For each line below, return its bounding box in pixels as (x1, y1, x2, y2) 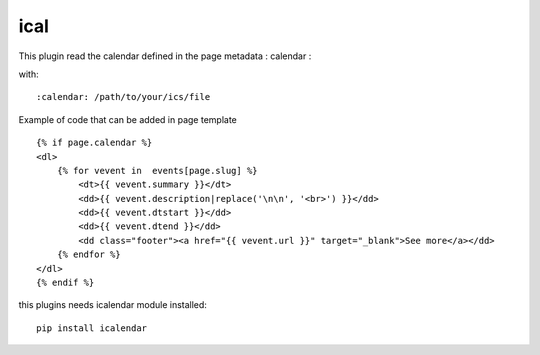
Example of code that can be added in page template (18, 113, 237, 125)
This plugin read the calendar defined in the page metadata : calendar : (18, 50, 312, 62)
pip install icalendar (36, 322, 148, 334)
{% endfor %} (56, 249, 121, 260)
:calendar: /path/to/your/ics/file (36, 91, 211, 103)
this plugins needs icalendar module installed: (18, 299, 207, 311)
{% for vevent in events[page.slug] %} (56, 165, 259, 176)
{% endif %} (36, 277, 95, 289)
